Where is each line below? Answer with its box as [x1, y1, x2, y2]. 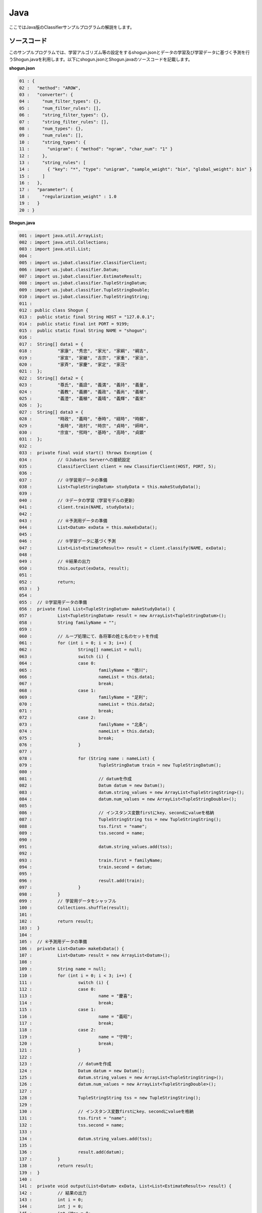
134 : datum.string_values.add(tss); [19, 1136, 152, 1141]
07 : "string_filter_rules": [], [19, 119, 109, 125]
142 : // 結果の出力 [19, 1190, 87, 1196]
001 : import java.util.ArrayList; [19, 233, 104, 238]
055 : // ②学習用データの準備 [19, 599, 87, 605]
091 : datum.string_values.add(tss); [19, 844, 173, 849]
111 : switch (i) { [19, 980, 109, 985]
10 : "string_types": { [19, 139, 86, 145]
